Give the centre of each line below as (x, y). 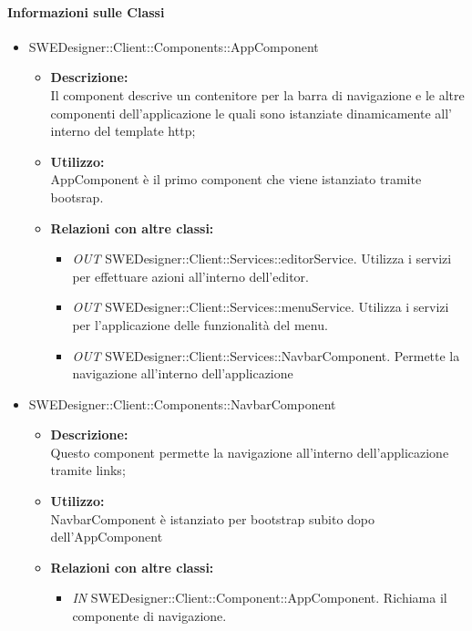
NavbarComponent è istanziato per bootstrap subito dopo (213, 518)
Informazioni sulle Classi (86, 11)
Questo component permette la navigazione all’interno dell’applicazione (250, 452)
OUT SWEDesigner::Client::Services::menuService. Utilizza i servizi (261, 307)
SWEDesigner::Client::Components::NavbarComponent (182, 403)
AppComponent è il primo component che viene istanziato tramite (236, 179)
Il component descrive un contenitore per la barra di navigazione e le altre (257, 94)
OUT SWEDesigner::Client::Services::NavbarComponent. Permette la (266, 355)
